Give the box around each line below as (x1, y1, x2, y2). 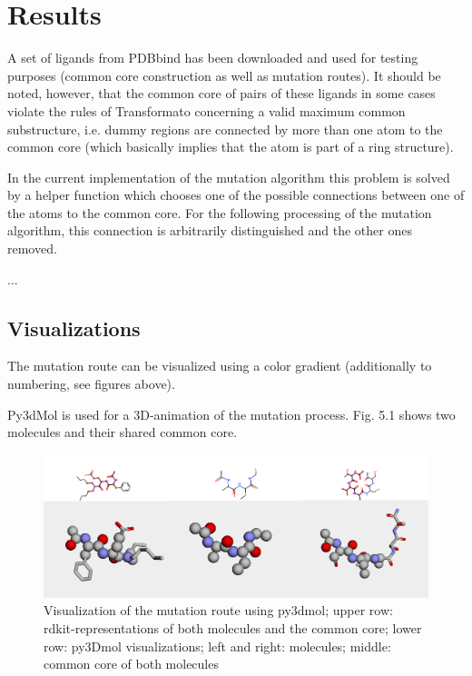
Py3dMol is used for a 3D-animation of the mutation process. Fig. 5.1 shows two (7, 404, 456, 423)
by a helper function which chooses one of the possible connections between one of (7, 185, 465, 204)
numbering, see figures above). (7, 374, 175, 393)
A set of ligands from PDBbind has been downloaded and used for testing (7, 48, 418, 67)
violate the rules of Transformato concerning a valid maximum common (7, 101, 406, 120)
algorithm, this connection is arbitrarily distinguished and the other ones (7, 221, 412, 240)
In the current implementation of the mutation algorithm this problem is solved (7, 167, 450, 186)
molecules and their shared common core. (7, 422, 238, 442)
